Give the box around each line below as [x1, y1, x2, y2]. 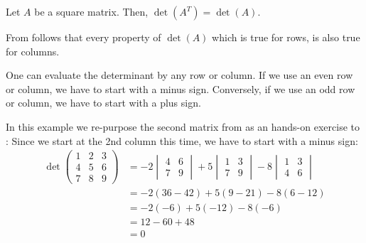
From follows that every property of [6, 30, 161, 44]
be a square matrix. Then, [34, 4, 149, 18]
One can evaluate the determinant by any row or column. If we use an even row [6, 67, 353, 82]
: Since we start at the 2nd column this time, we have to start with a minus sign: [6, 133, 358, 148]
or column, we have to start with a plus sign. [6, 95, 201, 110]
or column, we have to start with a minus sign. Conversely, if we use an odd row [6, 81, 355, 96]
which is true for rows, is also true [212, 30, 360, 44]
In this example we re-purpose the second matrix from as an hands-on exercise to [6, 119, 360, 134]
